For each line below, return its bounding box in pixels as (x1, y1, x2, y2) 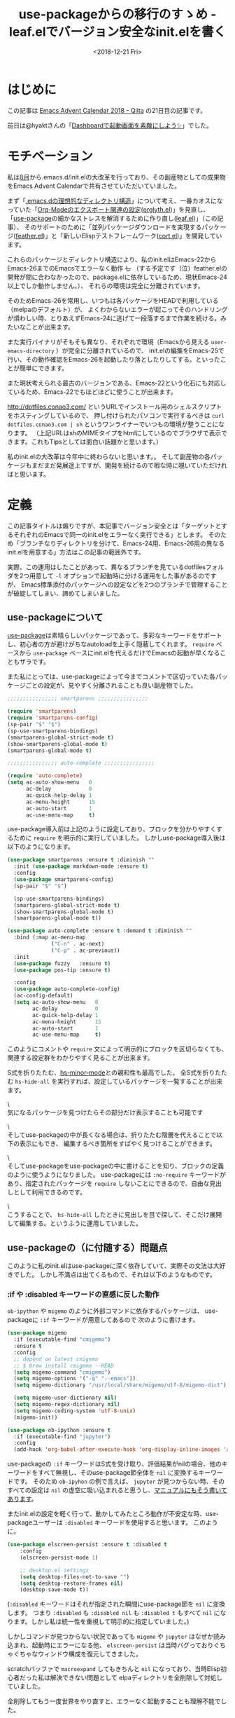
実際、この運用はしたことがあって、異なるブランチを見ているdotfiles (7, 562, 206, 571)
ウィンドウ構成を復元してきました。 (37, 1650, 142, 1658)
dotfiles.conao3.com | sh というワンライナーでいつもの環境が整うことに (7, 420, 219, 428)
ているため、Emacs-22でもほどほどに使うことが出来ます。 (7, 387, 177, 396)
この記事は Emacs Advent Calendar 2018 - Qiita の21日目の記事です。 (7, 106, 207, 114)
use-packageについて (7, 611, 104, 623)
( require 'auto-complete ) (7, 772, 83, 779)
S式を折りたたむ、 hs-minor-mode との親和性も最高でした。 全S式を (7, 1068, 203, 1077)
